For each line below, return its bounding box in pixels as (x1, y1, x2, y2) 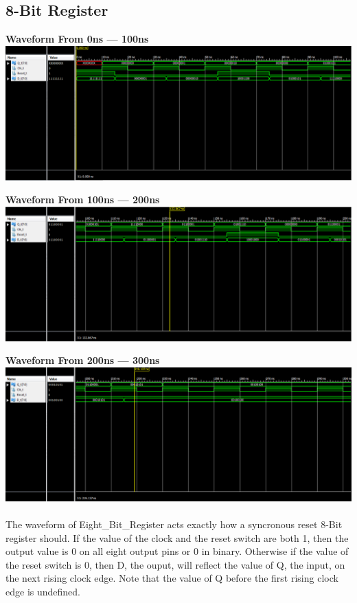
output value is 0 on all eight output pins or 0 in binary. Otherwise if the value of (5, 544, 349, 558)
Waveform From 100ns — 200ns (5, 192, 160, 207)
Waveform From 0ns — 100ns (5, 32, 149, 46)
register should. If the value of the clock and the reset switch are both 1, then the (5, 530, 349, 545)
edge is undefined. (5, 584, 80, 599)
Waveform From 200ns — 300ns (5, 353, 160, 367)
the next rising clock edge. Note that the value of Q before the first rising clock (5, 571, 338, 585)
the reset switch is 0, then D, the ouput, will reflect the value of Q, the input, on (5, 557, 345, 571)
